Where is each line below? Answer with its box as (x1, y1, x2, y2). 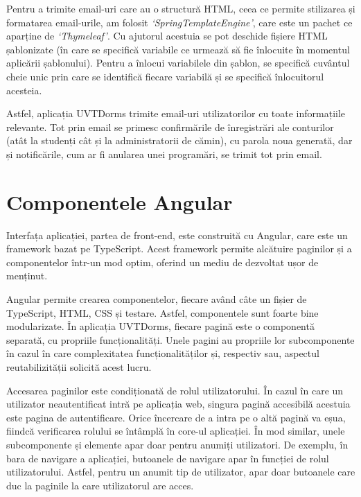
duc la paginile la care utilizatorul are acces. (6, 478, 194, 492)
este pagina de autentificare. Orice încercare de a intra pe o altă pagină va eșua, (6, 410, 346, 424)
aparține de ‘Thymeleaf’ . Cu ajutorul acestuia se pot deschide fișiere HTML (6, 28, 328, 43)
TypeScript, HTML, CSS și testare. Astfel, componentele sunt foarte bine (6, 305, 319, 320)
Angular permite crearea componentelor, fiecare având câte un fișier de (6, 292, 307, 306)
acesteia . (6, 82, 42, 97)
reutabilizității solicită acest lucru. (6, 360, 152, 374)
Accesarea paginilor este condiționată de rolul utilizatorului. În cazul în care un (6, 383, 344, 397)
